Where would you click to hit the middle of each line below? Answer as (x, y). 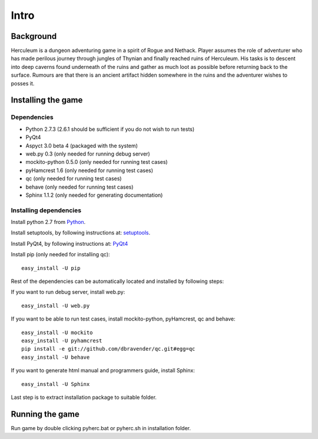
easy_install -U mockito (57, 332)
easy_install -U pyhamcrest (62, 341)
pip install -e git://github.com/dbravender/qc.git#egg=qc (108, 349)
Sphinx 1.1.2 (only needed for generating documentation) (94, 195)
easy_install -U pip (51, 268)
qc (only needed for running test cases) (74, 179)
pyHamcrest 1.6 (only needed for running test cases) (89, 170)
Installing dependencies (46, 210)
